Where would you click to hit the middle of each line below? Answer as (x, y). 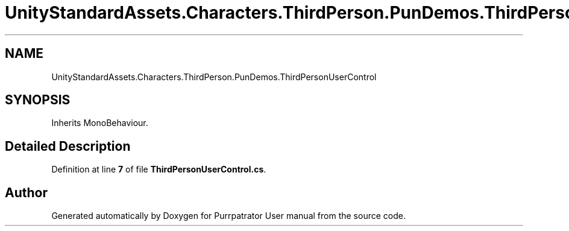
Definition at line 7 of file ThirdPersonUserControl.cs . (159, 169)
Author (26, 192)
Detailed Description (68, 146)
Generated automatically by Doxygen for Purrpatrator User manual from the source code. (228, 216)
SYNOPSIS (38, 100)
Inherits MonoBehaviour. (100, 123)
